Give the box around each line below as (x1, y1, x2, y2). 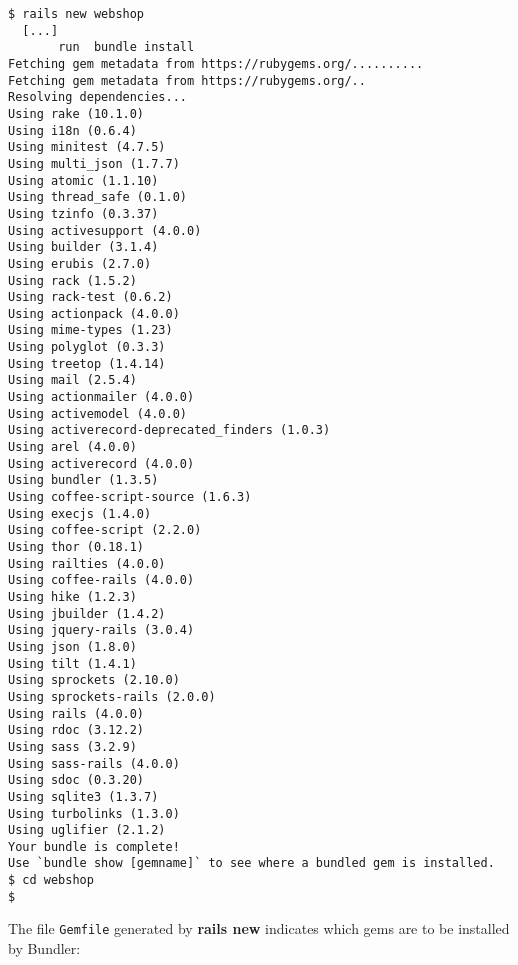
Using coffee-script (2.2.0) (8, 523, 202, 538)
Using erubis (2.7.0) (8, 256, 152, 271)
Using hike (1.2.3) (8, 589, 137, 604)
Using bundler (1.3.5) (8, 473, 159, 488)
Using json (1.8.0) (8, 639, 137, 654)
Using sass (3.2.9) (8, 739, 137, 754)
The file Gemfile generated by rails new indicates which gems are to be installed (8, 918, 510, 939)
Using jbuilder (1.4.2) (8, 606, 166, 621)
